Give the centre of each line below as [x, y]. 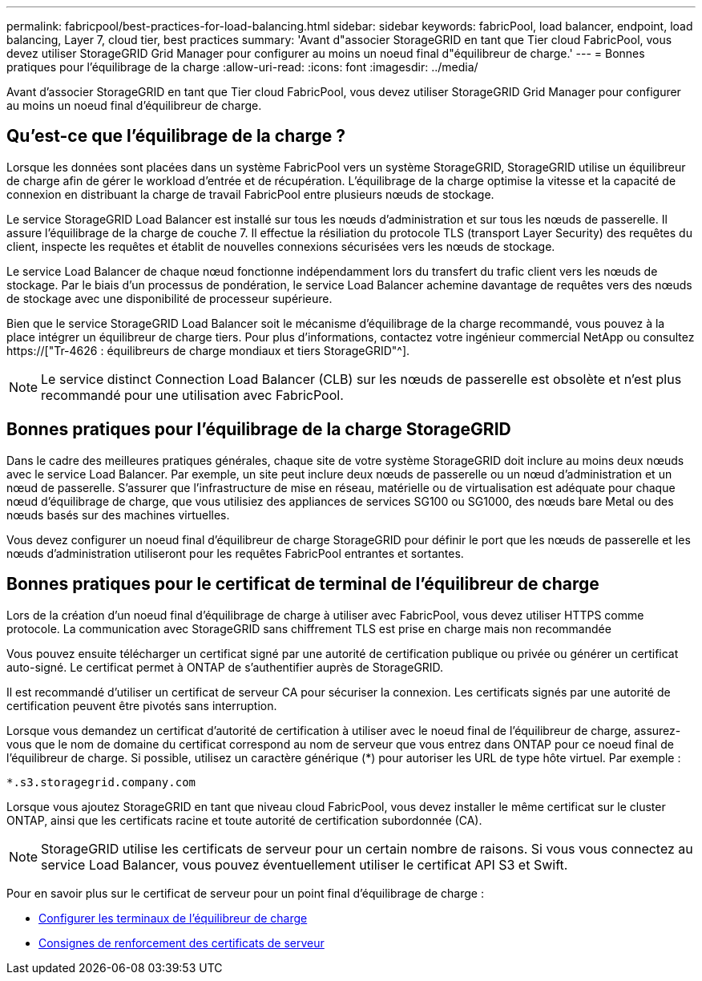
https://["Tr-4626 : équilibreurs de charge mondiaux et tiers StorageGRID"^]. [208, 350]
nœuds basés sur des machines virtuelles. [118, 515]
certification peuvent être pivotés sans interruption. [142, 705]
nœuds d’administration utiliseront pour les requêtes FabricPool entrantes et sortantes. [235, 553]
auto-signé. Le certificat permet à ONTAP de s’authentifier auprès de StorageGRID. [225, 667]
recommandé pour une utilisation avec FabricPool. [192, 395]
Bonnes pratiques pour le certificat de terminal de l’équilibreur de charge [303, 584]
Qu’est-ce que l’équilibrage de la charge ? [176, 136]
